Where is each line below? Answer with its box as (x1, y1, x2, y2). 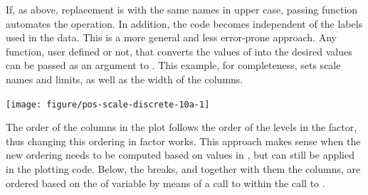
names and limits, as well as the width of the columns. (6, 71, 243, 86)
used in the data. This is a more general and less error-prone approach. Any (6, 30, 337, 45)
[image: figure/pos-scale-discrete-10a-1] (6, 99, 210, 110)
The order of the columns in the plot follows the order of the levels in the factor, (6, 120, 357, 135)
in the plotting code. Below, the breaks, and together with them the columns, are (6, 162, 361, 176)
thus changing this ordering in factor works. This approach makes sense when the (6, 133, 361, 148)
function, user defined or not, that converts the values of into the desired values (6, 43, 352, 58)
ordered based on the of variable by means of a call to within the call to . (6, 175, 325, 190)
